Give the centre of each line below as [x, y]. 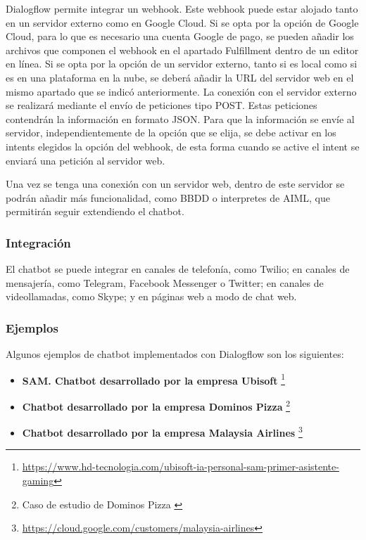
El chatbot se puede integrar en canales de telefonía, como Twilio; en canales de [178, 269]
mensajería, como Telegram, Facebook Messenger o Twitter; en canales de [165, 282]
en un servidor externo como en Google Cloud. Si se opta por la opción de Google [182, 22]
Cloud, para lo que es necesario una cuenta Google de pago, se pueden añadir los [180, 36]
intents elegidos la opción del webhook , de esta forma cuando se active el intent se [183, 146]
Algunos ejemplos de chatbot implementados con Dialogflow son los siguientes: [175, 354]
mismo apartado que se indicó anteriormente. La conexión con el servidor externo [181, 91]
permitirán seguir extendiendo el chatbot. [95, 211]
